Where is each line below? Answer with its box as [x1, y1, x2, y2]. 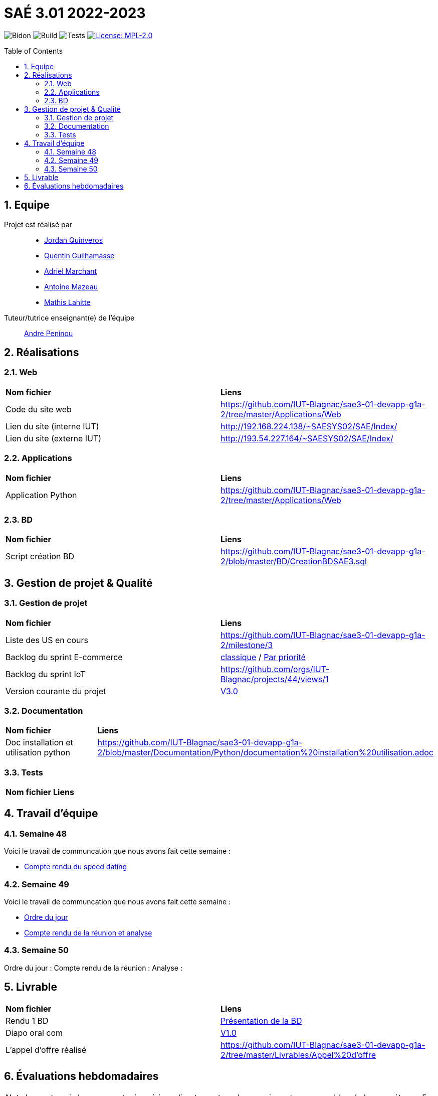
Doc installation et [6, 737, 73, 748]
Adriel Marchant [44, 266, 97, 275]
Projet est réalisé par [4, 220, 72, 229]
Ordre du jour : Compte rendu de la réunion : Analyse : [4, 963, 182, 972]
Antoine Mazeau [44, 282, 98, 291]
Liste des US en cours [6, 635, 88, 645]
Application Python [6, 490, 77, 500]
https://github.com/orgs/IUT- [221, 664, 330, 674]
